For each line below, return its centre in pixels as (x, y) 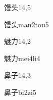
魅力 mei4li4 (22, 58)
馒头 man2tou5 (26, 24)
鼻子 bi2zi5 (20, 92)
